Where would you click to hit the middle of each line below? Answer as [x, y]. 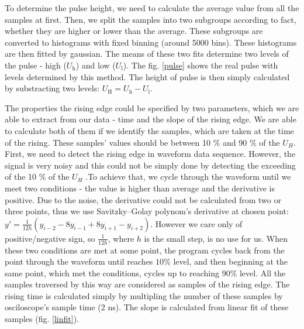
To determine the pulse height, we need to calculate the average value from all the [152, 8]
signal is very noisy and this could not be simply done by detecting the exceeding [150, 165]
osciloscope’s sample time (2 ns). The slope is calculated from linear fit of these [147, 307]
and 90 [235, 142]
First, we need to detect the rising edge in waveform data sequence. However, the [150, 154]
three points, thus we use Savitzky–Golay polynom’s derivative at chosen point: [147, 211]
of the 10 [21, 177]
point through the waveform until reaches [79, 261]
